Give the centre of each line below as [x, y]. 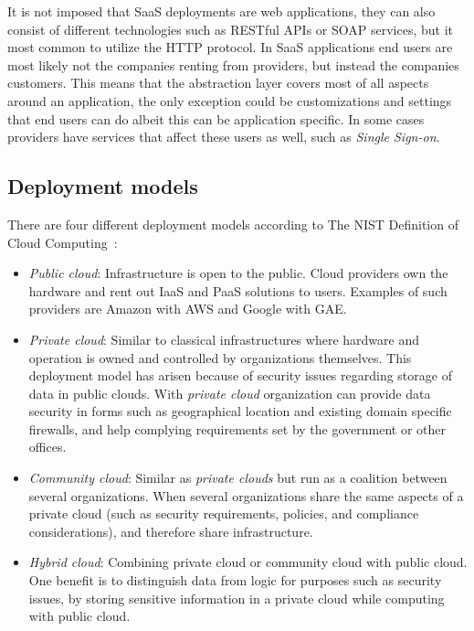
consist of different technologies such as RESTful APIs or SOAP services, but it [230, 29]
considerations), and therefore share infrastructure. [171, 531]
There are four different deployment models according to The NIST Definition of [233, 224]
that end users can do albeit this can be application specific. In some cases [216, 118]
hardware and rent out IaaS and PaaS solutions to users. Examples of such [238, 290]
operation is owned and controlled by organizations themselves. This [220, 357]
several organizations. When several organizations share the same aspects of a [246, 495]
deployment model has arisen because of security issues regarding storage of [240, 375]
